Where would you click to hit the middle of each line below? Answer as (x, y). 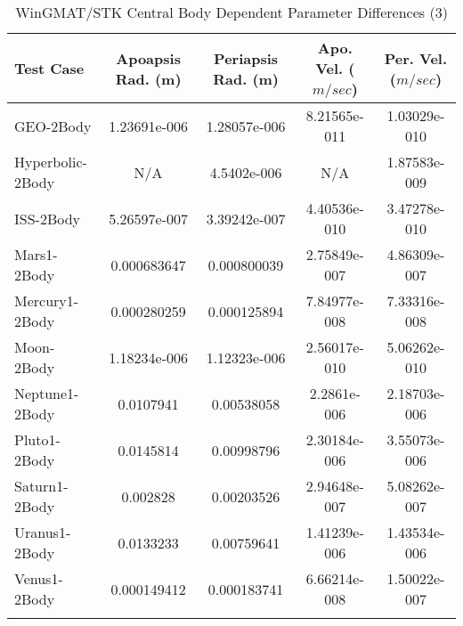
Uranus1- (43, 532)
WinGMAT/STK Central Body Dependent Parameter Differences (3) (231, 12)
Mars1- (36, 254)
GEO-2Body (53, 126)
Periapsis (246, 58)
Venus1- (39, 578)
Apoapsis (148, 58)
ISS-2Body (48, 218)
